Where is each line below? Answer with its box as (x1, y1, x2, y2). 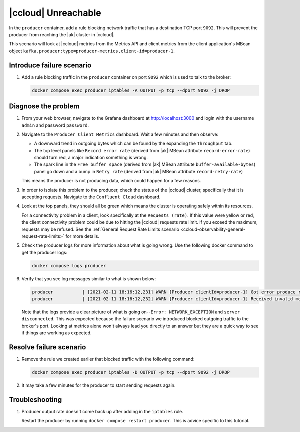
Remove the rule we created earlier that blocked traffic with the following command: (21, 356, 195, 362)
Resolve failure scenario (9, 343, 86, 352)
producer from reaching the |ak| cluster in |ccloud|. (9, 31, 115, 37)
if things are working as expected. (21, 330, 92, 336)
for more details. (65, 233, 100, 239)
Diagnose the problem (9, 102, 80, 111)
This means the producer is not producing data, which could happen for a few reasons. (21, 178, 201, 184)
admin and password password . (21, 122, 89, 128)
